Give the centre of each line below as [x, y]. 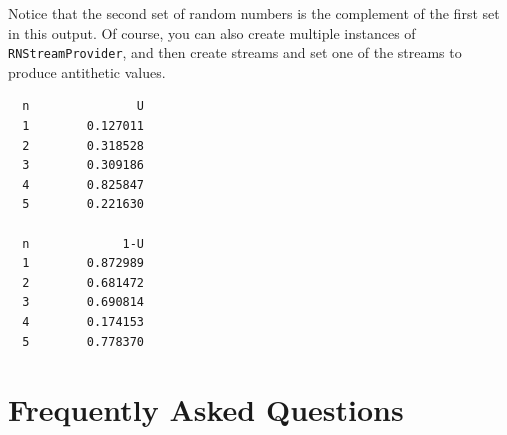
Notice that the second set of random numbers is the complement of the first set [254, 13]
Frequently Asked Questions [206, 409]
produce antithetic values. [87, 71]
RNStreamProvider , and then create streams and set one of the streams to [235, 52]
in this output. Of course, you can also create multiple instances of [212, 32]
